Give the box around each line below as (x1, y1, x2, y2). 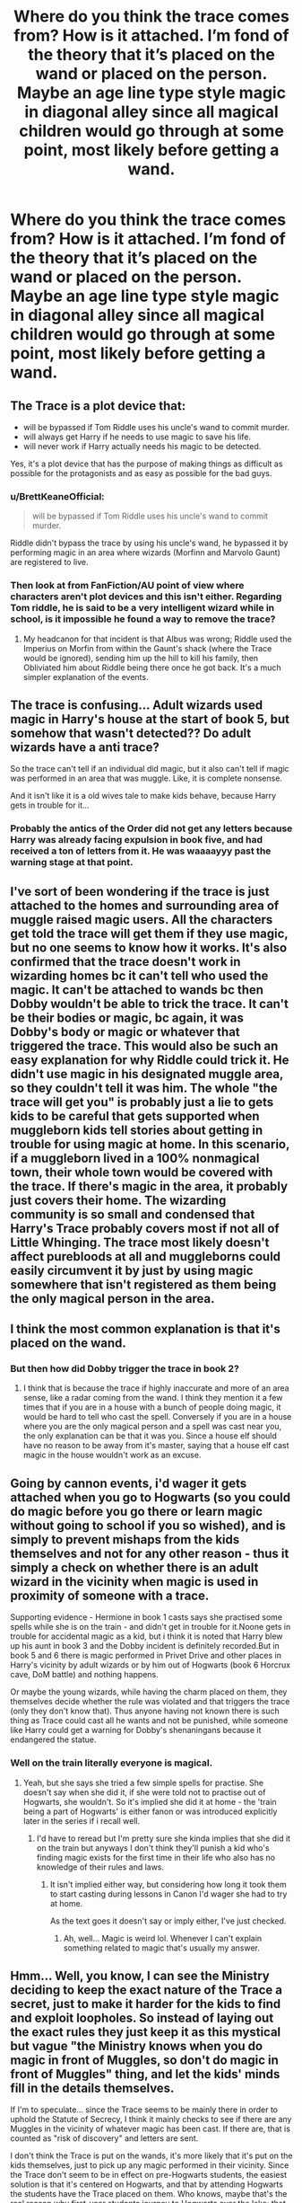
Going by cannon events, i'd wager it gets (10, 1475, 247, 1491)
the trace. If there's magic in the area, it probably (10, 1179, 289, 1194)
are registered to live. (10, 557, 89, 568)
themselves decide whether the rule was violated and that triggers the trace (10, 1696, 290, 1707)
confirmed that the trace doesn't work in (10, 954, 241, 969)
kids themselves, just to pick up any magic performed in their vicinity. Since (10, 2160, 289, 2171)
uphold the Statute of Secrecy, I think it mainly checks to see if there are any (10, 2114, 292, 2125)
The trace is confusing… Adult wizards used (10, 697, 263, 712)
